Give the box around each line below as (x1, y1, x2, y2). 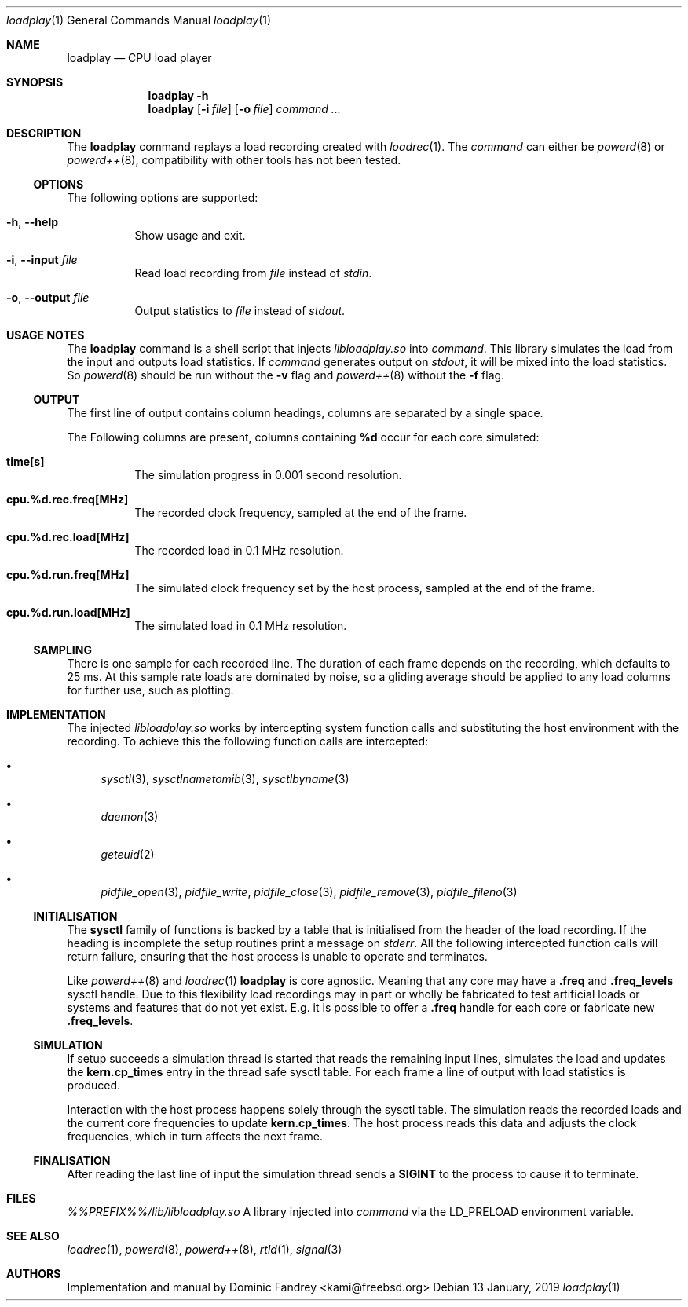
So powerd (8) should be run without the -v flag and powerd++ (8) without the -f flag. (67, 368, 505, 382)
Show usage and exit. (134, 229, 246, 242)
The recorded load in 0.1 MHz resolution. (134, 544, 344, 557)
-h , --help (6, 215, 59, 229)
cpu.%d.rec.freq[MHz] (6, 492, 129, 506)
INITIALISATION (33, 910, 118, 923)
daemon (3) (101, 810, 159, 823)
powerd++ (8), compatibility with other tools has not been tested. (67, 153, 401, 167)
